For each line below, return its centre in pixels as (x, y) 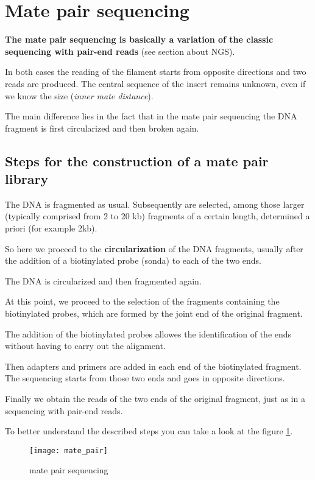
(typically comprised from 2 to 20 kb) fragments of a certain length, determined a (157, 216)
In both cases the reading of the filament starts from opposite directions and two (156, 72)
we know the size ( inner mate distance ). (79, 95)
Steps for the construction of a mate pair (137, 161)
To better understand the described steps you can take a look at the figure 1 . (149, 431)
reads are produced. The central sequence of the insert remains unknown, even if (155, 83)
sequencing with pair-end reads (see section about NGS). (120, 51)
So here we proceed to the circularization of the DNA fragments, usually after (154, 248)
